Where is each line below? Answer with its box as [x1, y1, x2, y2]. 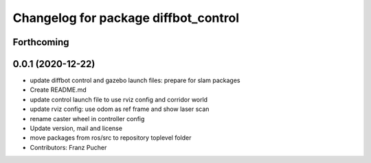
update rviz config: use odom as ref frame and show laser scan [30, 105, 210, 113]
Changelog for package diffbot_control [12, 10, 240, 25]
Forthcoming [12, 36, 69, 48]
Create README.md [30, 86, 87, 94]
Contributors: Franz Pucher [30, 143, 107, 151]
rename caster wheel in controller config [30, 114, 145, 123]
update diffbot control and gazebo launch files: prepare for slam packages [30, 76, 240, 85]
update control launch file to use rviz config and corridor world [30, 95, 208, 103]
